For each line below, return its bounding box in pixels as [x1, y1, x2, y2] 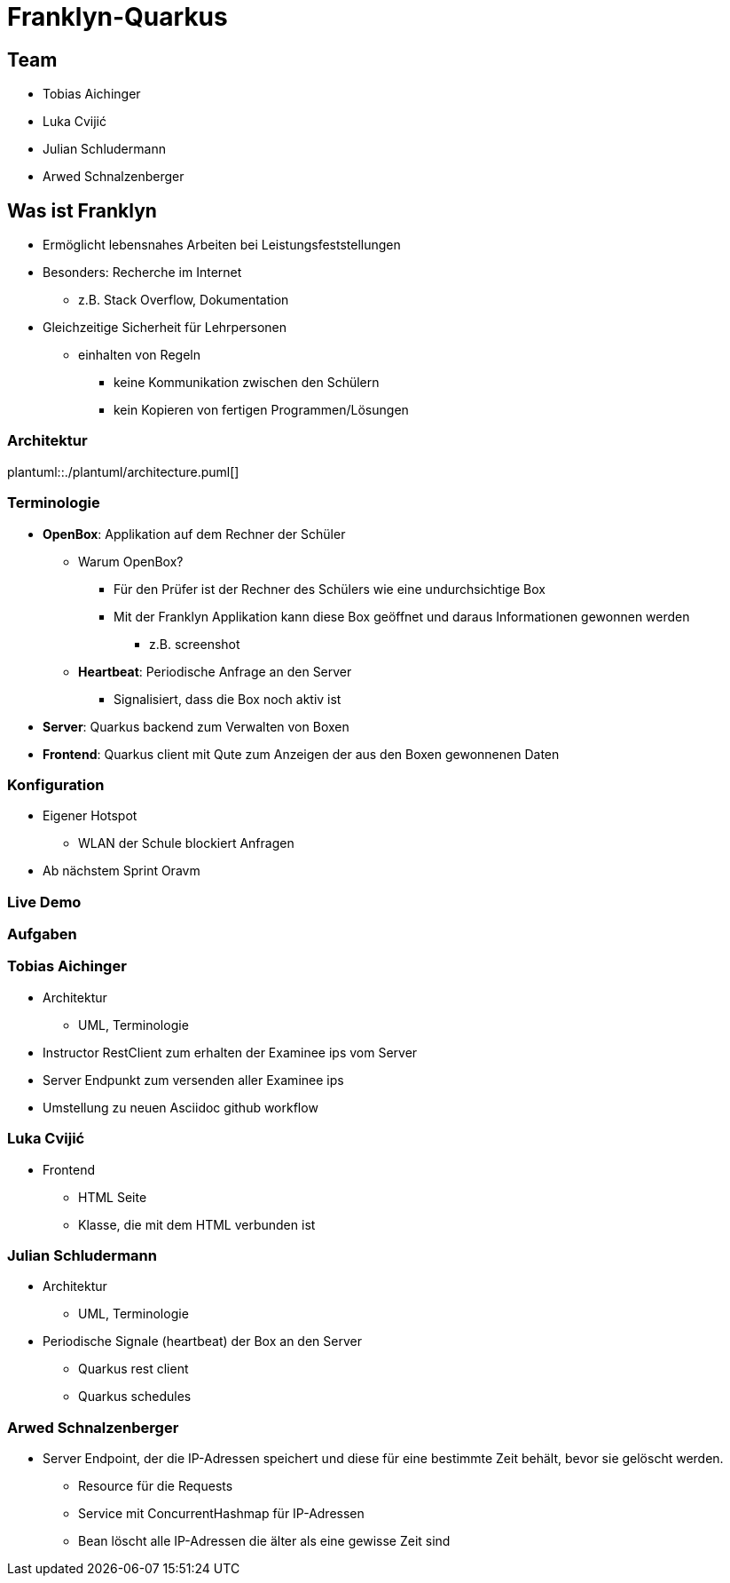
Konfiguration [7, 775, 105, 794]
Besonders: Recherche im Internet [43, 265, 242, 281]
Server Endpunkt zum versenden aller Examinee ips [43, 1072, 344, 1088]
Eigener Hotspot [43, 808, 137, 824]
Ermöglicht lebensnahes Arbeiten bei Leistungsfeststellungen [43, 237, 401, 253]
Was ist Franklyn [7, 199, 157, 222]
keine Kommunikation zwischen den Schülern [114, 375, 380, 391]
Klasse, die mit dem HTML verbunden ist [78, 1216, 316, 1232]
